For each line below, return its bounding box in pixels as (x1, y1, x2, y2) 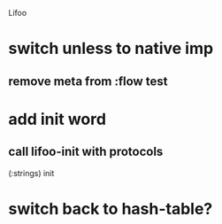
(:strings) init (8, 167, 55, 178)
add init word (8, 109, 107, 129)
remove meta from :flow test (8, 73, 168, 89)
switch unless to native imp (8, 39, 214, 58)
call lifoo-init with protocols (8, 144, 164, 159)
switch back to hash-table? (8, 198, 213, 219)
